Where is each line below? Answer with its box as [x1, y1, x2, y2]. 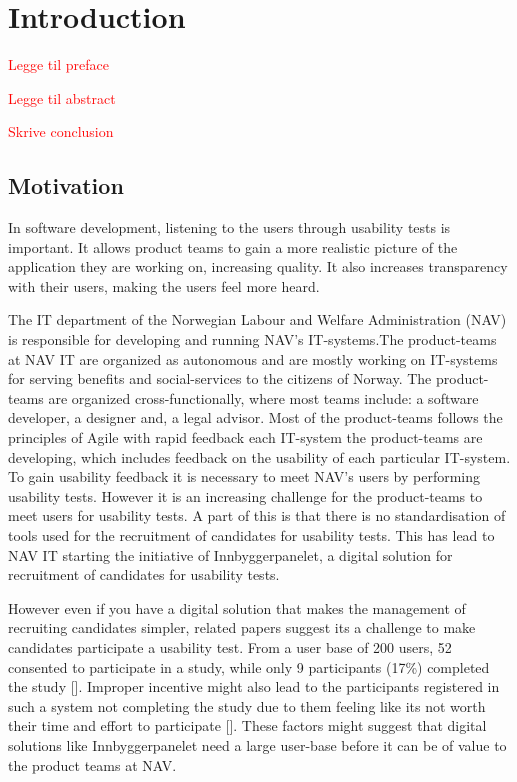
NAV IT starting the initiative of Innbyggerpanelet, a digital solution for [8, 544, 453, 565]
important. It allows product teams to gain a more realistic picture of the [8, 236, 458, 257]
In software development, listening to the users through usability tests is [8, 217, 451, 238]
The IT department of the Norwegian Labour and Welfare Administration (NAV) [8, 309, 507, 330]
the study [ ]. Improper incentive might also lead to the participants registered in [8, 676, 500, 697]
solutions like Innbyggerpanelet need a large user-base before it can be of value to [8, 734, 507, 755]
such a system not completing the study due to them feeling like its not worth [8, 695, 486, 716]
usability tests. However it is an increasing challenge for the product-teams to [8, 485, 483, 506]
